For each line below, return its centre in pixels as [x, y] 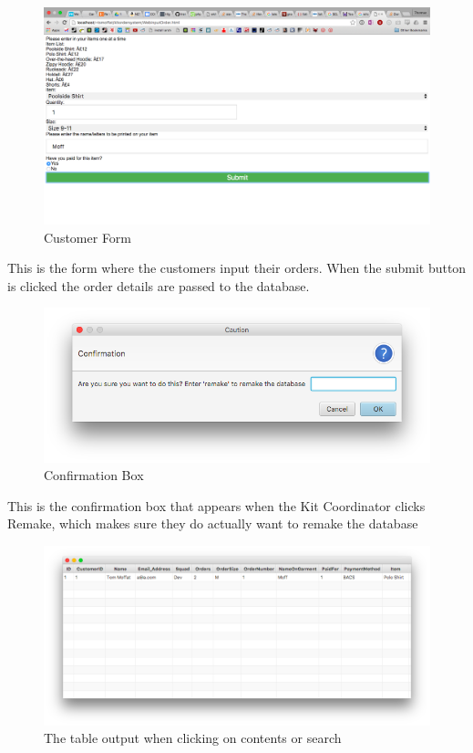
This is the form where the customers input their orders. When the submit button [237, 268]
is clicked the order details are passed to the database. [159, 285]
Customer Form [88, 237]
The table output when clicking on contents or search [193, 738]
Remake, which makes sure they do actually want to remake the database [213, 523]
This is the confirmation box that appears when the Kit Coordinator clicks [216, 505]
